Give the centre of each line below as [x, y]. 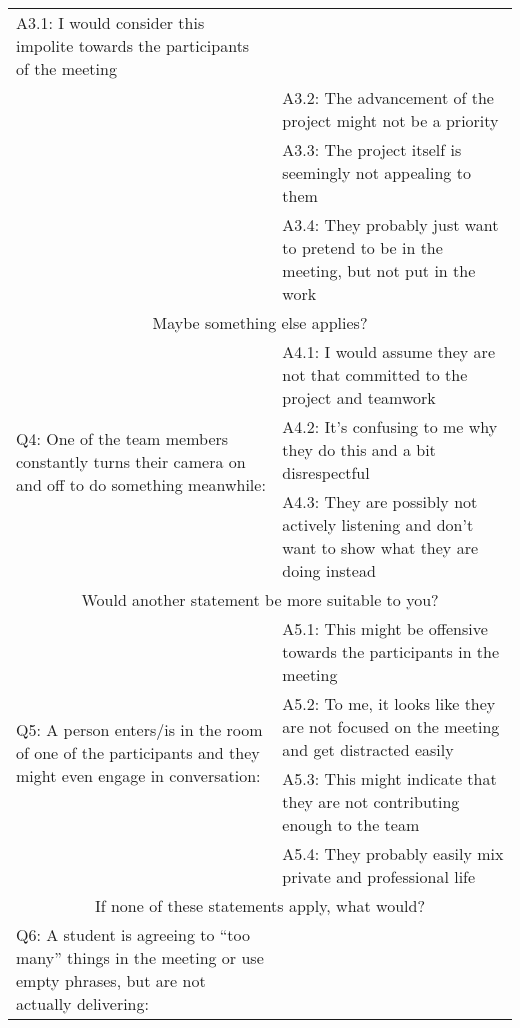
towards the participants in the [391, 651]
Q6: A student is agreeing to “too [133, 934]
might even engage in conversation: [138, 775]
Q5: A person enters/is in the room [139, 729]
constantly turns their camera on [131, 461]
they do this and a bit [359, 449]
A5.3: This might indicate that [389, 778]
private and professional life [379, 876]
